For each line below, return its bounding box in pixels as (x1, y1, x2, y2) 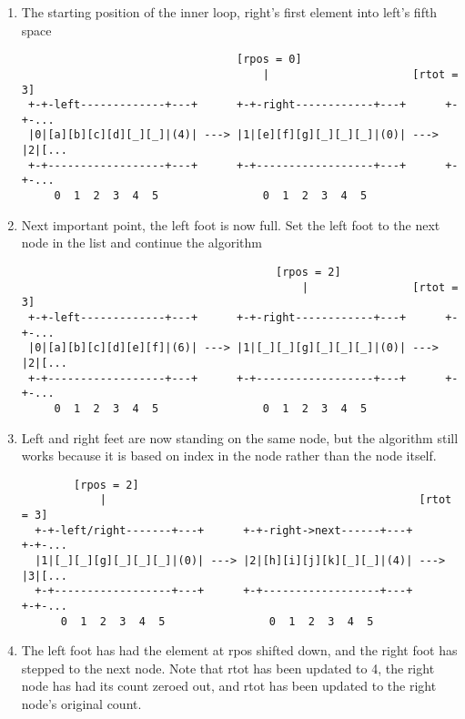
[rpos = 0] (237, 53, 302, 66)
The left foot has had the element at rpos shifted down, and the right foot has (21, 641, 458, 660)
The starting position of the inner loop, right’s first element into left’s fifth (21, 3, 438, 21)
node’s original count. (21, 694, 142, 714)
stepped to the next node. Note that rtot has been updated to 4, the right (21, 658, 435, 677)
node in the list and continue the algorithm (21, 233, 262, 252)
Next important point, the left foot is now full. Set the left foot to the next (21, 215, 440, 234)
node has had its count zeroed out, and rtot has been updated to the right (21, 676, 437, 695)
